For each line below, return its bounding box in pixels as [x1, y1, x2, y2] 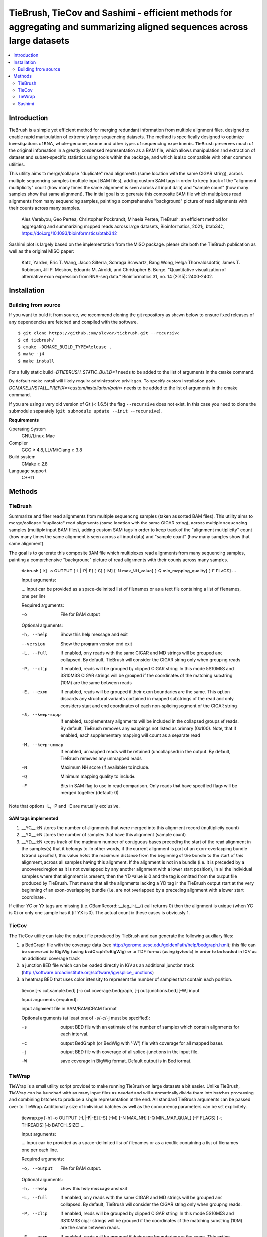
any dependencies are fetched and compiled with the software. [9, 319, 138, 325]
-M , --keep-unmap [21, 742, 64, 747]
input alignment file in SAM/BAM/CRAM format [21, 1006, 117, 1012]
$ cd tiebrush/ [18, 337, 55, 343]
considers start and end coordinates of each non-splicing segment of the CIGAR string [60, 703, 237, 709]
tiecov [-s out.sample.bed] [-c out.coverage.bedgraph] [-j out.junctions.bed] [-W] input [21, 988, 200, 994]
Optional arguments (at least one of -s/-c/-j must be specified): [21, 1015, 150, 1021]
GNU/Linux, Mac [21, 433, 55, 439]
